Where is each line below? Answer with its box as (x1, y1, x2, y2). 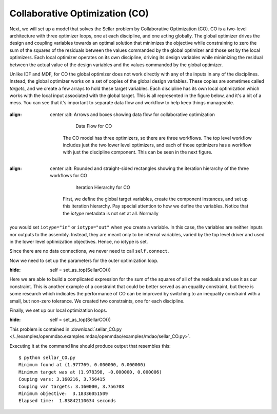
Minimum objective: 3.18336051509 (18, 390, 108, 397)
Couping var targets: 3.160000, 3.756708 (18, 383, 124, 389)
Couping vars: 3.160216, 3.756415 (18, 377, 105, 382)
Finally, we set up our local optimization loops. (9, 307, 107, 313)
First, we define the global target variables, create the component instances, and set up (63, 196, 248, 202)
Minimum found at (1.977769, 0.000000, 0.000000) (18, 362, 146, 368)
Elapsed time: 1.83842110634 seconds (18, 398, 116, 404)
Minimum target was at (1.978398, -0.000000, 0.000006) (18, 369, 162, 375)
